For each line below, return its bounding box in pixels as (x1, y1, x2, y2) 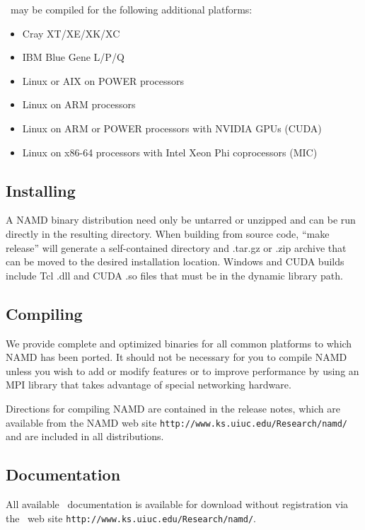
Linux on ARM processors (22, 97, 136, 112)
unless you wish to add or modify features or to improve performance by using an (6, 363, 359, 378)
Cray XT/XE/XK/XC (22, 25, 120, 40)
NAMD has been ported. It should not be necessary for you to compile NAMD (6, 350, 347, 364)
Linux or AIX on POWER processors (22, 73, 185, 88)
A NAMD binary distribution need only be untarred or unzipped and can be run (6, 212, 356, 227)
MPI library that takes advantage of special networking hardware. (6, 377, 291, 392)
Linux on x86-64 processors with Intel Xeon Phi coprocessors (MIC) (22, 144, 318, 159)
